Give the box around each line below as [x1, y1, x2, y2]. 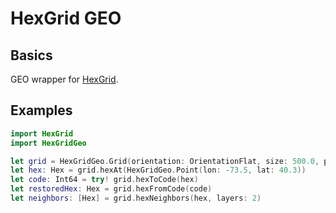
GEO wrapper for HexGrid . [10, 73, 119, 85]
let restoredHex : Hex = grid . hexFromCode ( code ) [10, 184, 213, 194]
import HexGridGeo [10, 138, 87, 148]
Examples [10, 102, 73, 119]
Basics [10, 47, 53, 64]
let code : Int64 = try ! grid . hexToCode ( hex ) [10, 175, 199, 185]
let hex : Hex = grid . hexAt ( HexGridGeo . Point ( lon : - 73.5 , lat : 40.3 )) [10, 165, 307, 176]
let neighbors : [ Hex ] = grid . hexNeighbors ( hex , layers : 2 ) [10, 193, 262, 204]
